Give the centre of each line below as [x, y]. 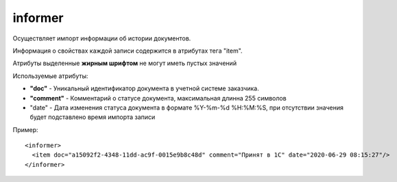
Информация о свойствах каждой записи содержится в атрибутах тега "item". [128, 51]
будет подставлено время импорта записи [93, 117]
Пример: [25, 129]
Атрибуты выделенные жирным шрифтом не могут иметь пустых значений [124, 63]
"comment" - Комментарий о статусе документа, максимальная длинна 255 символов [158, 98]
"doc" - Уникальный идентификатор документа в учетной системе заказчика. [145, 88]
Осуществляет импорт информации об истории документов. [102, 38]
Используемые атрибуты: [50, 76]
